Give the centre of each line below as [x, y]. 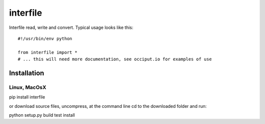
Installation [26, 73]
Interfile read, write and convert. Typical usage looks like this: [71, 27]
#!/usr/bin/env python [45, 38]
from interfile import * [48, 52]
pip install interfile [27, 97]
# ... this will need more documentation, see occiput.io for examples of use [115, 59]
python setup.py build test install [42, 115]
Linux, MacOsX [28, 87]
